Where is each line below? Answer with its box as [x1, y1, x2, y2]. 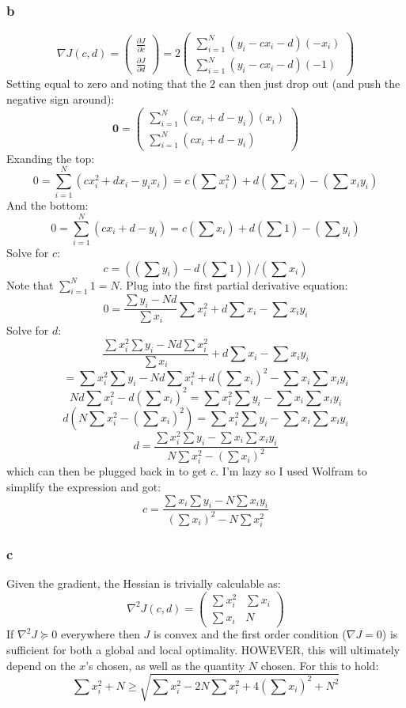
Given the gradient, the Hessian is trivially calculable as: [6, 575, 281, 592]
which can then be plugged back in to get [6, 463, 207, 479]
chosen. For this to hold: [260, 657, 379, 673]
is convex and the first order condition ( [154, 626, 347, 642]
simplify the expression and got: [6, 479, 161, 495]
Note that [6, 276, 54, 293]
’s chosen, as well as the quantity [85, 657, 245, 673]
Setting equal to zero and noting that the [6, 75, 207, 92]
